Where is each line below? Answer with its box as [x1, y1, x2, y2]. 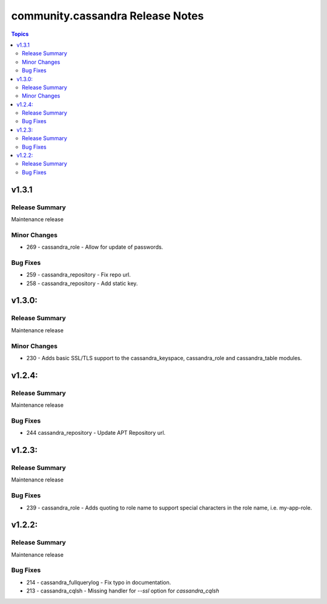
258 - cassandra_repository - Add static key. [26, 280, 138, 287]
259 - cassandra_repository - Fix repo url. [26, 271, 131, 278]
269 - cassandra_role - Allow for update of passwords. [26, 243, 163, 251]
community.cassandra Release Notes [11, 9, 204, 22]
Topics [11, 30, 29, 38]
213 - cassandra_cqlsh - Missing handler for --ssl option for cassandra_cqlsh [26, 587, 219, 594]
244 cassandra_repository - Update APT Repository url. [26, 429, 166, 437]
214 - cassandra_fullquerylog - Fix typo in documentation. [26, 579, 171, 586]
